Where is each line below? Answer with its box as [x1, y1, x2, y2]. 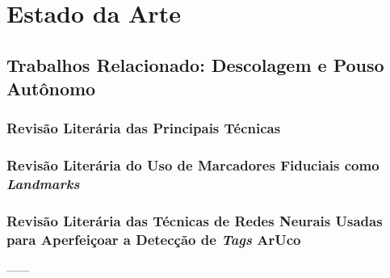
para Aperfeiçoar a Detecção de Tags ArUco [6, 230, 301, 249]
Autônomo [6, 76, 96, 101]
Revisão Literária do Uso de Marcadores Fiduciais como [6, 155, 380, 175]
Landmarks [6, 174, 80, 194]
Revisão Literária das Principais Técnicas [6, 118, 281, 138]
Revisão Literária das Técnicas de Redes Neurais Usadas [6, 211, 383, 231]
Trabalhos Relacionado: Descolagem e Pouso [6, 52, 384, 77]
